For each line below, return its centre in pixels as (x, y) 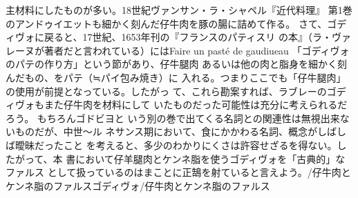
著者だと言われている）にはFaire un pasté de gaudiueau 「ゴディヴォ (197, 50)
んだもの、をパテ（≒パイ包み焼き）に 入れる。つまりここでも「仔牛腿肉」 (176, 77)
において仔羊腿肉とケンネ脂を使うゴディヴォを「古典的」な (210, 158)
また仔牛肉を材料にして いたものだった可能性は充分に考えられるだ (196, 105)
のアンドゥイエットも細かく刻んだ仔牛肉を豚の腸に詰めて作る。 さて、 (167, 23)
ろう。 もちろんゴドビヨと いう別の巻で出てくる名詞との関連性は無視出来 (173, 118)
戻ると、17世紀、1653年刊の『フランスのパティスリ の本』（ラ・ (188, 37)
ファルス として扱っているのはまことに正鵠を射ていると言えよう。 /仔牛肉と (178, 172)
